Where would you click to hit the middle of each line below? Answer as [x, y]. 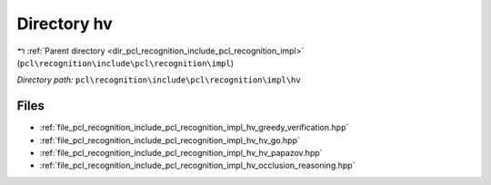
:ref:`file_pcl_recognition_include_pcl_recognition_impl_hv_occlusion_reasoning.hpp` [197, 166]
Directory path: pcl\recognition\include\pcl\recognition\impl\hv [159, 80]
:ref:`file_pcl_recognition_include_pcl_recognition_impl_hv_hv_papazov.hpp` [181, 153]
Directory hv [65, 24]
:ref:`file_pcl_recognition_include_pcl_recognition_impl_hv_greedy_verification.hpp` [194, 128]
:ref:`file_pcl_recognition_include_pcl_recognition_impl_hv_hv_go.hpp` [170, 140]
